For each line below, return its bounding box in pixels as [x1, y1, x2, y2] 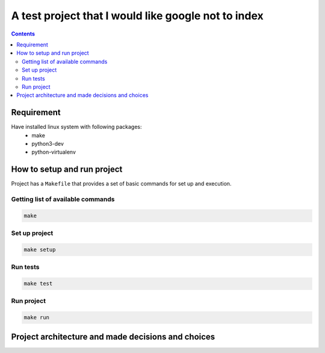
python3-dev [31, 140, 64, 147]
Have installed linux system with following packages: [11, 123, 142, 131]
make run [23, 314, 50, 321]
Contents [11, 30, 36, 37]
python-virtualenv [31, 148, 76, 156]
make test [23, 280, 53, 287]
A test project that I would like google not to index [11, 9, 264, 22]
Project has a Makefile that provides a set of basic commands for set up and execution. [11, 180, 232, 187]
